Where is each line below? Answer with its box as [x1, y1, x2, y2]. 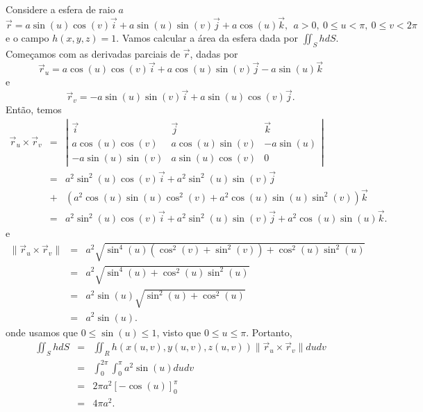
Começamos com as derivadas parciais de [6, 46, 181, 60]
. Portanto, [246, 324, 292, 339]
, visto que [156, 324, 201, 339]
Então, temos [6, 102, 62, 117]
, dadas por [190, 46, 238, 60]
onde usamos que [6, 324, 78, 339]
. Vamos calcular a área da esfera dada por [116, 30, 298, 44]
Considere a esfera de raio [6, 2, 115, 16]
